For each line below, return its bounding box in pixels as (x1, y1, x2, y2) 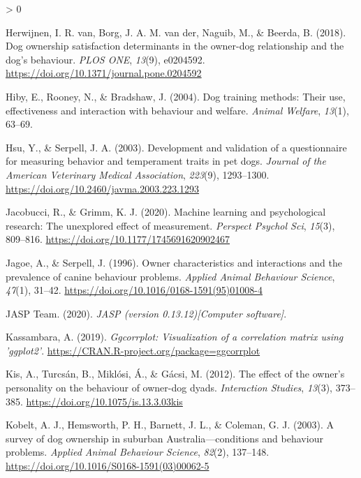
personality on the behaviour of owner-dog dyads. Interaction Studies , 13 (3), (6, 380, 332, 395)
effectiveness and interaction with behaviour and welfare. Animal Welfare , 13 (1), (6, 103, 349, 117)
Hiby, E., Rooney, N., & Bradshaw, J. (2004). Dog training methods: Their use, (6, 89, 346, 103)
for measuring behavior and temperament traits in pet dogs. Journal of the (6, 154, 326, 168)
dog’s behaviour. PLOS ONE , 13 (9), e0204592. (6, 52, 205, 66)
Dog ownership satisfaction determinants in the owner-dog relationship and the (6, 38, 344, 53)
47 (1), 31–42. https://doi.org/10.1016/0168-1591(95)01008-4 (6, 283, 263, 297)
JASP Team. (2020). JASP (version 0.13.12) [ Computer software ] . (6, 306, 287, 320)
